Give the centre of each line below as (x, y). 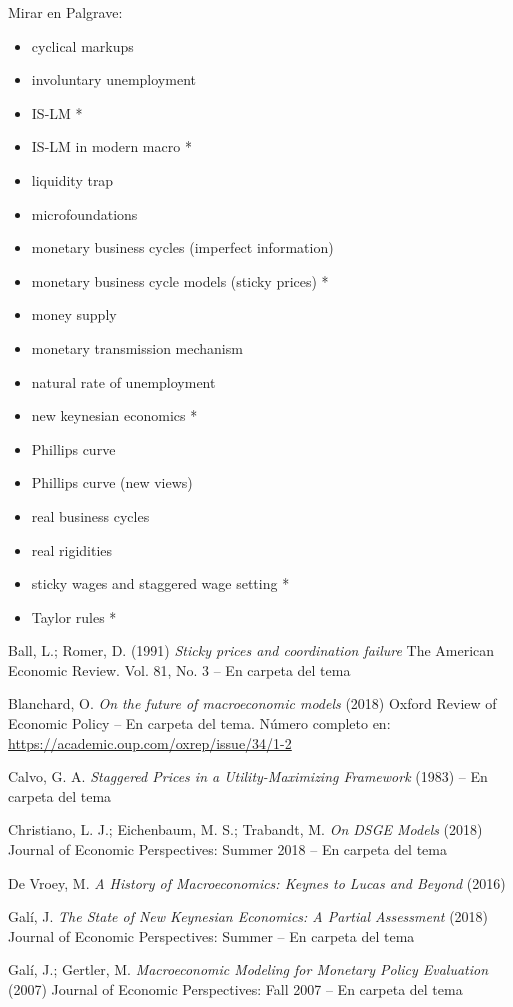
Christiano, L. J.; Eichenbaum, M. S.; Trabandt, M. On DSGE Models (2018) (245, 829)
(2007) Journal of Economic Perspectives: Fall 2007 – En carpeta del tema (235, 989)
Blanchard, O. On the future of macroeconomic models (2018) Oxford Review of (252, 703)
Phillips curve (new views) (112, 482)
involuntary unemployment (113, 79)
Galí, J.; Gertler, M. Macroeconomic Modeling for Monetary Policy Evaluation (248, 969)
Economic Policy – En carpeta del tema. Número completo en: (199, 723)
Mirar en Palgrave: (65, 12)
